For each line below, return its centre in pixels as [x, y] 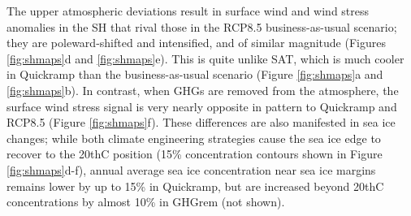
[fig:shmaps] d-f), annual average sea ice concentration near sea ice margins [191, 169]
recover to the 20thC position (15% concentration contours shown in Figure [195, 154]
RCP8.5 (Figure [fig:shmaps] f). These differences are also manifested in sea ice [201, 122]
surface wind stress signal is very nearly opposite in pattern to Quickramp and [202, 106]
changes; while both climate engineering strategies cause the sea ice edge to [194, 138]
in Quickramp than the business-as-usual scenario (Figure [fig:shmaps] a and [195, 74]
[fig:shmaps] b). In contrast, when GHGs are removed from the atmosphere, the [203, 90]
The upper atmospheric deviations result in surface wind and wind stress [188, 11]
